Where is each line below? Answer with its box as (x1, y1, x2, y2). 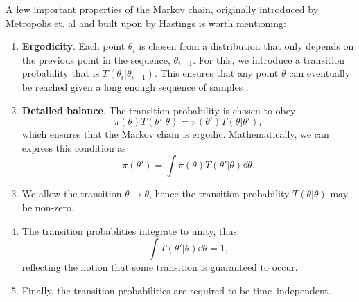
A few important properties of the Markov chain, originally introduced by (6, 2, 319, 16)
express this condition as (21, 140, 126, 154)
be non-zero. (21, 199, 74, 214)
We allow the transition (21, 186, 122, 201)
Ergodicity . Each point (21, 39, 125, 53)
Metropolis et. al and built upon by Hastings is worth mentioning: (6, 15, 286, 30)
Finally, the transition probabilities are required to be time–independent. (21, 283, 331, 297)
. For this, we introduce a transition (193, 52, 344, 66)
